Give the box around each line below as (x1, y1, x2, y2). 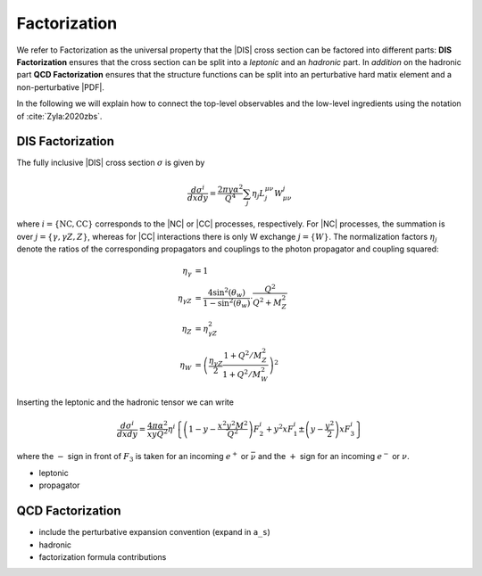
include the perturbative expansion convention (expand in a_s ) (38, 527, 271, 538)
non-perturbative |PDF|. (16, 81, 104, 93)
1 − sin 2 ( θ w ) (202, 297, 251, 310)
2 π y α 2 (217, 183, 244, 195)
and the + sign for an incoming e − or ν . (257, 450, 410, 462)
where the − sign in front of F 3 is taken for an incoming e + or (16, 450, 249, 464)
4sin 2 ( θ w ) (207, 285, 245, 300)
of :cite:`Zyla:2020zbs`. (16, 111, 103, 121)
